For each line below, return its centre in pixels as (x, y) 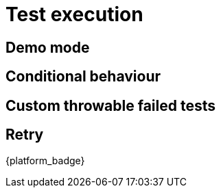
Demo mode (48, 47)
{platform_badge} (45, 161)
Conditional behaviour (83, 77)
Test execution (74, 14)
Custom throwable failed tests (111, 105)
